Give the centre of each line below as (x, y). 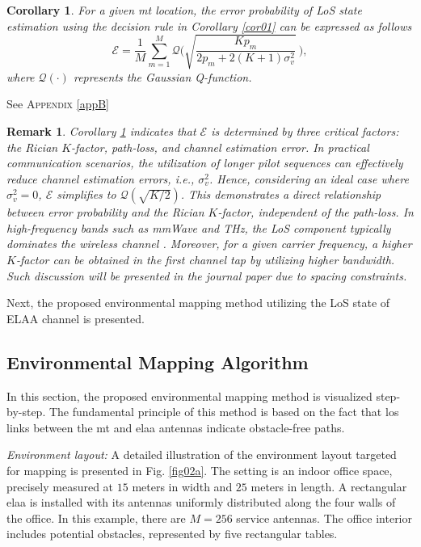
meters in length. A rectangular (329, 486)
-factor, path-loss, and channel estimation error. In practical (220, 147)
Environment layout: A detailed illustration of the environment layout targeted (202, 454)
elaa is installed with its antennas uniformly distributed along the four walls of (201, 502)
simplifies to (86, 194)
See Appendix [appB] (58, 104)
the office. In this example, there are (96, 518)
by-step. (26, 412)
